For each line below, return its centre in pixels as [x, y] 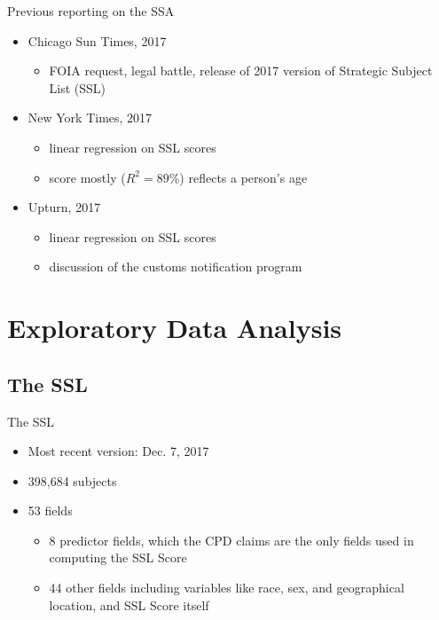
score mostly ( [87, 177]
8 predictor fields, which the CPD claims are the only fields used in [231, 540]
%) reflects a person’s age [238, 177]
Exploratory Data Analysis [175, 328]
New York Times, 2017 [90, 118]
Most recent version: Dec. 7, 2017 [118, 451]
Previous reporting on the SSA [91, 11]
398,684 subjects [72, 480]
